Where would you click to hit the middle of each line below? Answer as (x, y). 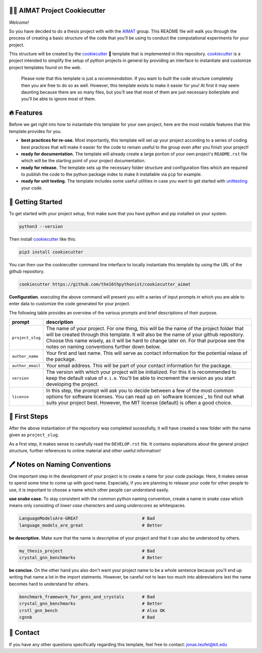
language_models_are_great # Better (91, 525)
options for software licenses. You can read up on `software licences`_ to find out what (145, 397)
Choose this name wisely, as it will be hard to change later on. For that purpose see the (146, 341)
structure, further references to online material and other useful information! (85, 450)
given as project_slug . (34, 435)
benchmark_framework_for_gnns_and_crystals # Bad (87, 597)
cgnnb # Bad (87, 617)
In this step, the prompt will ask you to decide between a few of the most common (140, 391)
